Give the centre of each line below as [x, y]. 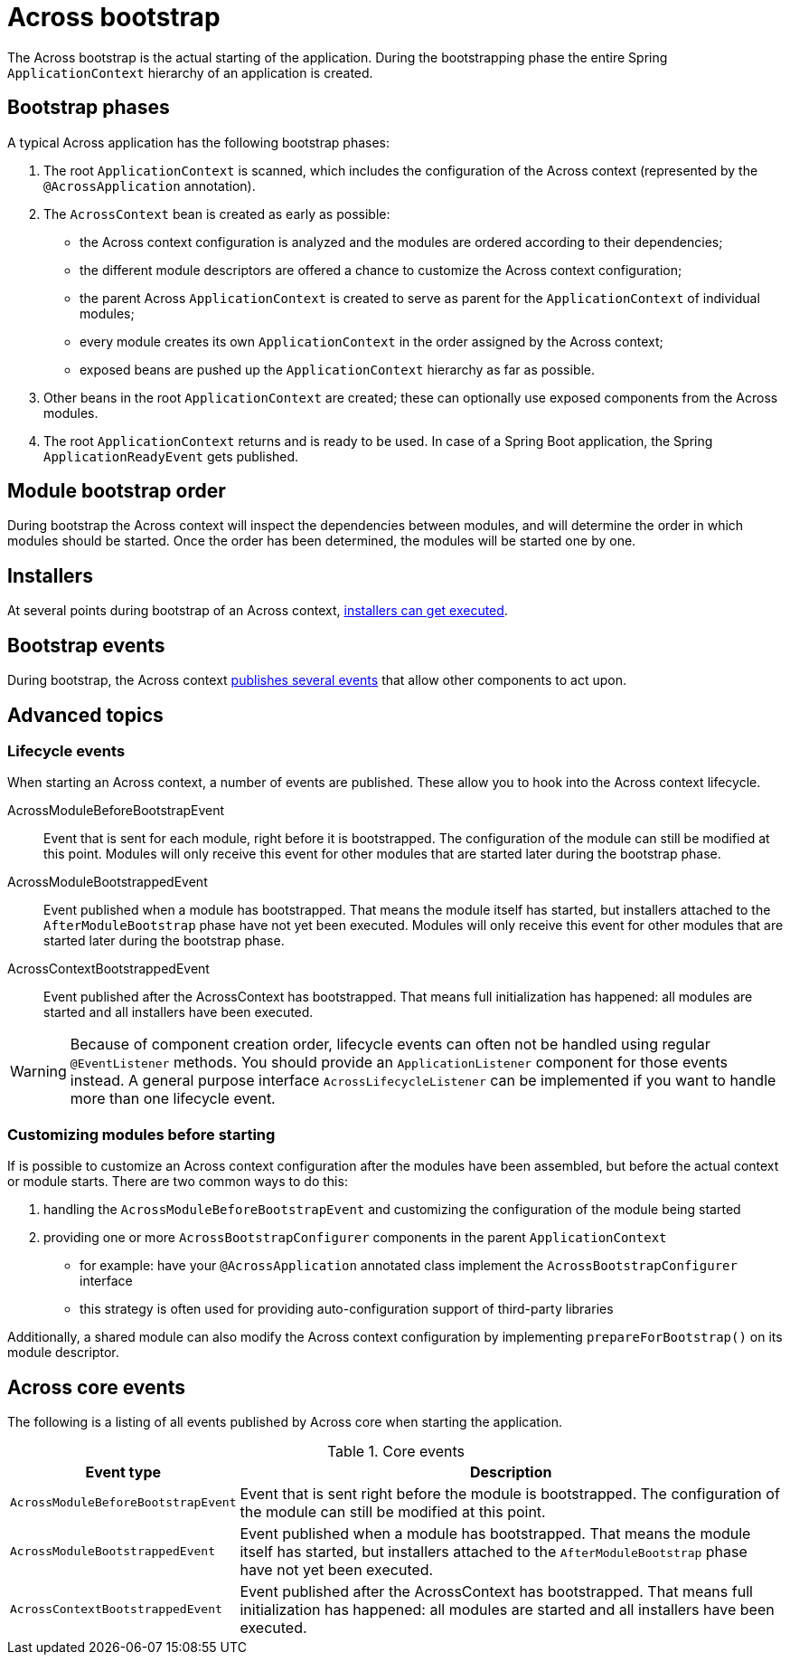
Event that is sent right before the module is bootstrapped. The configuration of [510, 1493]
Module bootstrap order [117, 491]
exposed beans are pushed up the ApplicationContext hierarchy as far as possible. [338, 369]
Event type [123, 1472]
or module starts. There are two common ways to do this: [178, 1182]
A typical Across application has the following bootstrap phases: [199, 142]
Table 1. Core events [396, 1451]
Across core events [96, 1387]
